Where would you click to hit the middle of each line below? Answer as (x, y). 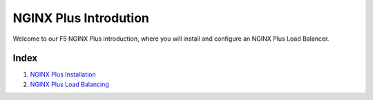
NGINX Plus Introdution (81, 18)
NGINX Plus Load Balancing (70, 84)
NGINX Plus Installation (63, 74)
